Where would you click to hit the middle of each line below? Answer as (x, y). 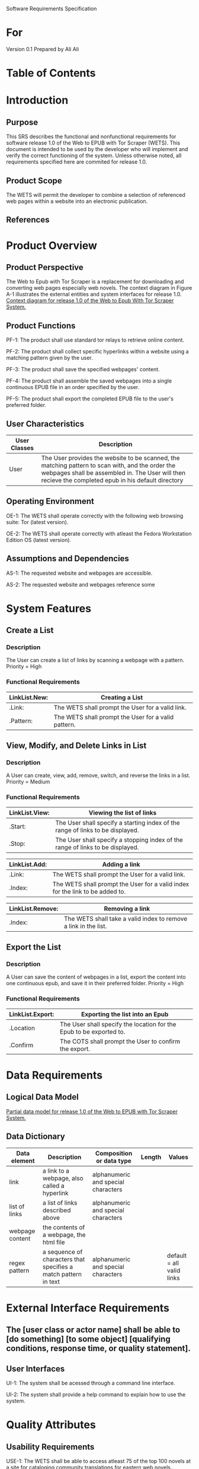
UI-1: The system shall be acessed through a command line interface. (91, 1383)
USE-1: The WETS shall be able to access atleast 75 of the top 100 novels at (99, 1461)
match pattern (62, 1274)
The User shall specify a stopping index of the (119, 840)
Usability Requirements (50, 1447)
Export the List (33, 948)
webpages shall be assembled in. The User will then (113, 472)
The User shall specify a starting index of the (118, 822)
